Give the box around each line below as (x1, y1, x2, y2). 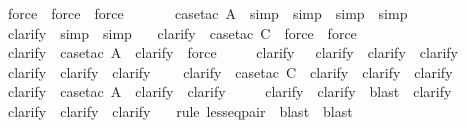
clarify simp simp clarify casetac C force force (7, 22, 357, 43)
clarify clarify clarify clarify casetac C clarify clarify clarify (7, 61, 453, 82)
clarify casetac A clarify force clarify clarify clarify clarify (7, 42, 458, 63)
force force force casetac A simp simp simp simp (7, 3, 408, 23)
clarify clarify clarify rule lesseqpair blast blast (7, 100, 353, 121)
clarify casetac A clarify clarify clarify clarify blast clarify (7, 81, 452, 102)
